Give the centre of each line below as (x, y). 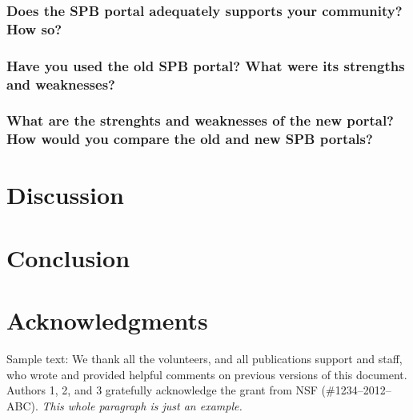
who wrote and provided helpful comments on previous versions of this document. (207, 374)
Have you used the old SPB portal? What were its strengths (206, 65)
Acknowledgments (107, 320)
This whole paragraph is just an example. (142, 405)
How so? (34, 28)
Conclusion (68, 257)
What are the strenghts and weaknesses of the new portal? (200, 120)
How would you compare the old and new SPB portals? (190, 139)
